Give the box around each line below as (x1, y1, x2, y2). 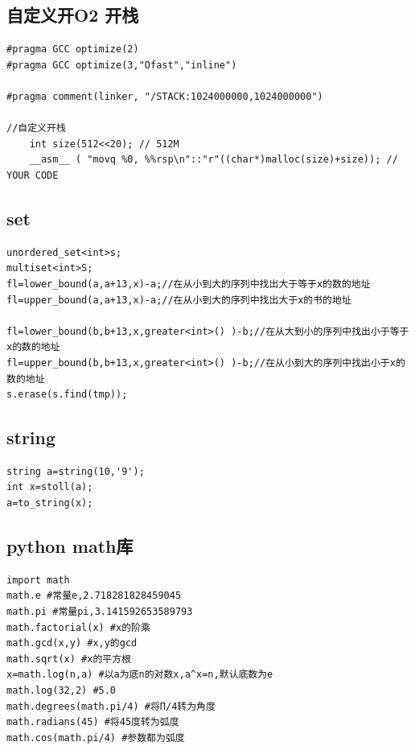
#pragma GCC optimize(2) (6, 43, 139, 56)
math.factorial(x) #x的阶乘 (6, 621, 150, 633)
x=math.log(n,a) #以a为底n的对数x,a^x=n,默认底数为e (6, 669, 273, 681)
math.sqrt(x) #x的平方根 (6, 653, 131, 665)
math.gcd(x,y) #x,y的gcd (6, 637, 138, 649)
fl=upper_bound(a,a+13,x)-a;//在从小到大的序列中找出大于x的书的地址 (6, 294, 351, 306)
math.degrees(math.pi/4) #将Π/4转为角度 (6, 700, 216, 712)
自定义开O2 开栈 (6, 2, 139, 27)
